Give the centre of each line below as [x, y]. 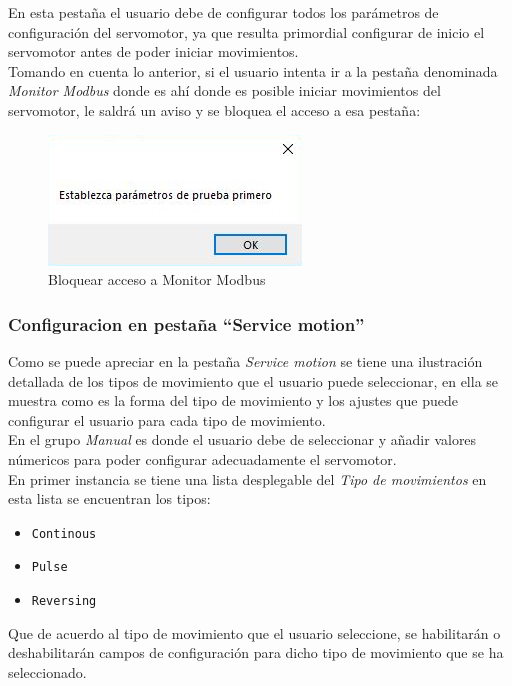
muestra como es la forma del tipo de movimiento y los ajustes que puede [233, 400]
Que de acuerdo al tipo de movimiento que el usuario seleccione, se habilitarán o [254, 632]
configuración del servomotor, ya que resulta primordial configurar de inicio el [246, 31]
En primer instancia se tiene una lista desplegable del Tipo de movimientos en [247, 478]
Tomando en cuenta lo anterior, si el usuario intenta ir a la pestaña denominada [253, 70]
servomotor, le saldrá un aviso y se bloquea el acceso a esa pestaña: [214, 109]
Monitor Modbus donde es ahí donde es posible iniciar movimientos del [224, 90]
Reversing [64, 601]
